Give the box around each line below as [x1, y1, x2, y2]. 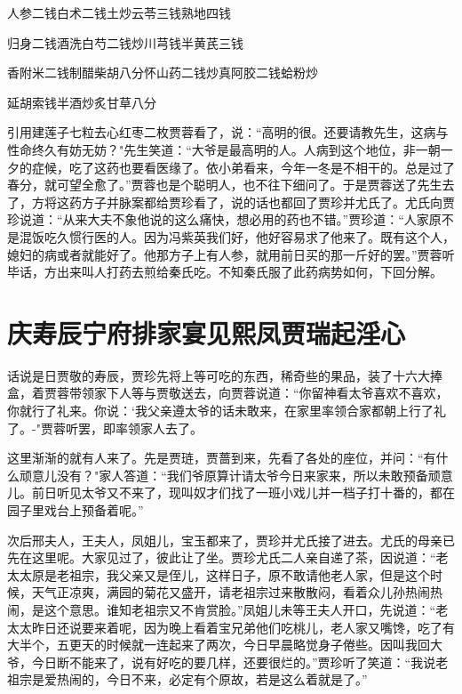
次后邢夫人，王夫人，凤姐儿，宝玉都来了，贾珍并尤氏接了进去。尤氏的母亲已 [7, 530, 455, 549]
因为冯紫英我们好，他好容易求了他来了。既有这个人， [143, 227, 455, 246]
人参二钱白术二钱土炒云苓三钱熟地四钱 [7, 4, 231, 21]
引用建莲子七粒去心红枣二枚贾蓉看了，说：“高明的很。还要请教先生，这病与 [7, 123, 449, 141]
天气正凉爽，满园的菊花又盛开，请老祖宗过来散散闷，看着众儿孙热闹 [31, 583, 430, 601]
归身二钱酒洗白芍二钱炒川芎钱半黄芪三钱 [7, 33, 243, 52]
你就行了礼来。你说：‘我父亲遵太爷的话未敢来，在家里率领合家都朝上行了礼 [7, 401, 446, 420]
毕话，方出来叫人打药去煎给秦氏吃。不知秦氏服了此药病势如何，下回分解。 [7, 262, 442, 281]
